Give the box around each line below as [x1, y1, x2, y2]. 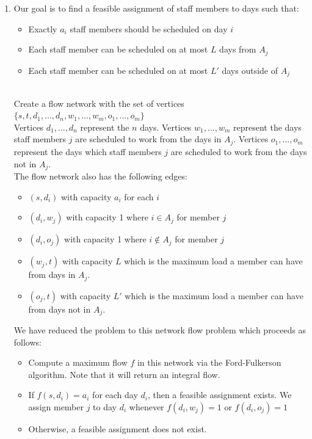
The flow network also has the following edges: [13, 169, 187, 182]
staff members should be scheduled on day [70, 22, 228, 35]
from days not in [28, 302, 91, 315]
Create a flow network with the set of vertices [13, 96, 184, 109]
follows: [13, 335, 42, 348]
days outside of [222, 63, 278, 76]
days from [219, 43, 256, 56]
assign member [28, 401, 84, 413]
